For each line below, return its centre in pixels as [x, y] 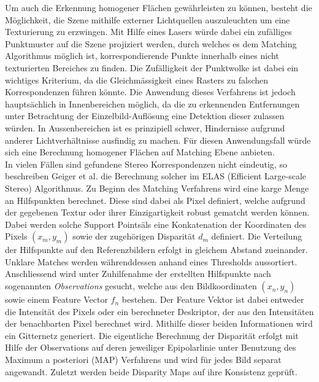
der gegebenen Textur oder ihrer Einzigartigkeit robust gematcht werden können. [157, 212]
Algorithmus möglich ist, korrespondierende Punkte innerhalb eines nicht [142, 56]
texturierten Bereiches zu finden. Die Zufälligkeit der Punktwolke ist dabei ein [152, 67]
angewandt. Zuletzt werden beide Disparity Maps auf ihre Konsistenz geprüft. [151, 371]
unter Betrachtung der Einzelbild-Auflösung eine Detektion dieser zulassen [145, 116]
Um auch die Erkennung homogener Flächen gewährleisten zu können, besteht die [159, 7]
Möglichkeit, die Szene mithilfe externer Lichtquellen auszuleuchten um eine [148, 19]
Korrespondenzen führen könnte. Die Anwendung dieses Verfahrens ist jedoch [150, 92]
